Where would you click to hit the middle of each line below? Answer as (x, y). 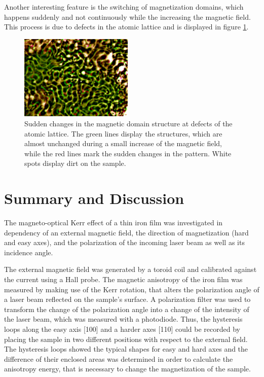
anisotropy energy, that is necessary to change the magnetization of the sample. (127, 369)
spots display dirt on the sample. (75, 163)
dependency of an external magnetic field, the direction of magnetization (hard (126, 232)
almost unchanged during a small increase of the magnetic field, (123, 143)
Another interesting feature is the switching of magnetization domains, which (124, 7)
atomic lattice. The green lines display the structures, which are (123, 133)
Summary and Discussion (94, 198)
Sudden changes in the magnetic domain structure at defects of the (128, 123)
